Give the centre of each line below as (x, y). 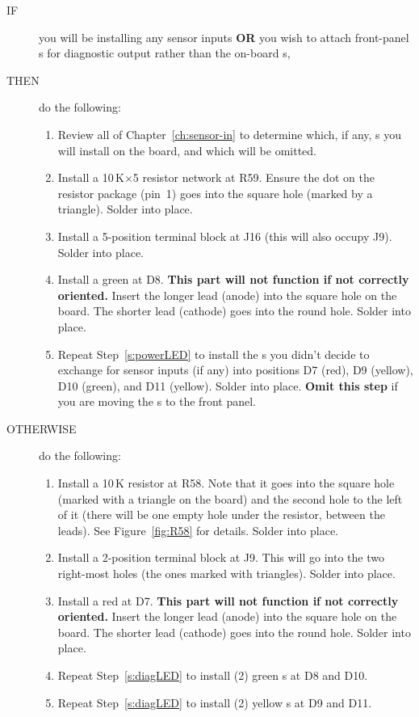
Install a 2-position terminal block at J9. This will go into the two (221, 557)
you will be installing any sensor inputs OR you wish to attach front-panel (224, 37)
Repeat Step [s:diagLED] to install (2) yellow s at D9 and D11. (215, 702)
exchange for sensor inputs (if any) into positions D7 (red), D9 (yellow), (235, 370)
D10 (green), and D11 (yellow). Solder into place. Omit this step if (228, 385)
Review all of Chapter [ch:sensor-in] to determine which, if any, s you (230, 134)
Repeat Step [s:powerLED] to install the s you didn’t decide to (214, 354)
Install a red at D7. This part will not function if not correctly (228, 600)
